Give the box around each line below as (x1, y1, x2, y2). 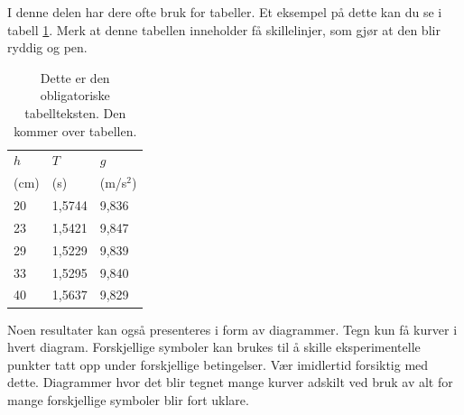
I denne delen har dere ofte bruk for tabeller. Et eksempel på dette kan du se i (7, 3, 442, 21)
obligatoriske (40, 86, 110, 105)
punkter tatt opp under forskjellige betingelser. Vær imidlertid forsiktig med (7, 355, 429, 373)
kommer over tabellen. (14, 121, 137, 140)
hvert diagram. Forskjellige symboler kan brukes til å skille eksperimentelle (7, 337, 421, 356)
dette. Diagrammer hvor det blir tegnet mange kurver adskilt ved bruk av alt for (7, 373, 453, 392)
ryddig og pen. (7, 38, 88, 57)
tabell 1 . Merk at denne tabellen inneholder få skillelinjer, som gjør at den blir (7, 20, 441, 39)
